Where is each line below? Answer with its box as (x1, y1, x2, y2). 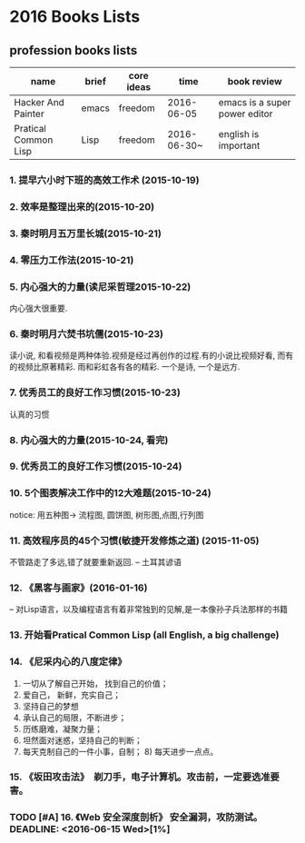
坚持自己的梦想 (22, 700, 79, 711)
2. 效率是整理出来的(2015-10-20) (9, 200, 155, 213)
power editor (218, 107, 273, 120)
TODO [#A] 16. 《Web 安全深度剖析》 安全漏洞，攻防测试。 (9, 811, 263, 824)
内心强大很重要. (9, 302, 68, 313)
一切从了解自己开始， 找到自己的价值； (22, 678, 169, 689)
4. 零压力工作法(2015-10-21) (9, 253, 134, 266)
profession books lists (9, 43, 138, 58)
